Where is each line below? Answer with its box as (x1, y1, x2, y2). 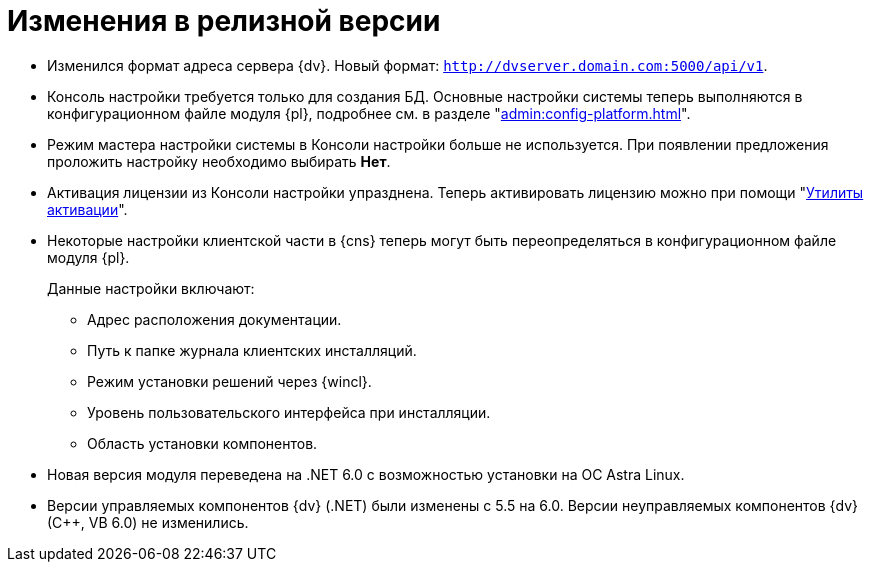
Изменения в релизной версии (7, 4, 441, 38)
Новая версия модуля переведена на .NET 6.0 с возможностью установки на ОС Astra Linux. (47, 465, 685, 483)
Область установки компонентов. (87, 434, 318, 452)
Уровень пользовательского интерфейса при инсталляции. (87, 403, 491, 421)
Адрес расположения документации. (87, 310, 342, 328)
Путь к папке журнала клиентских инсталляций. (87, 341, 417, 359)
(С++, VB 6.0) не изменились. (47, 513, 249, 531)
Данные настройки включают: (47, 279, 255, 297)
